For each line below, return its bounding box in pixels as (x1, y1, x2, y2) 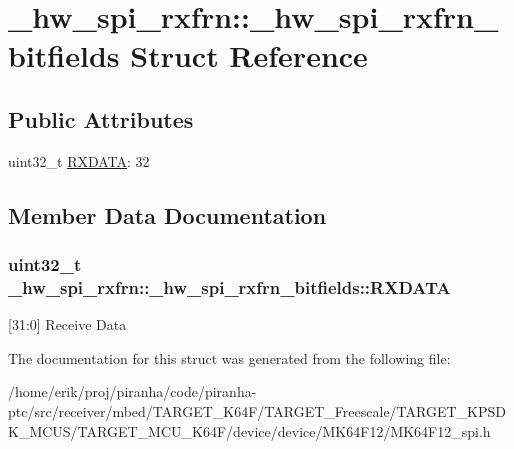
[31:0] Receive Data (8, 314, 127, 335)
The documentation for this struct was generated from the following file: (8, 347, 451, 368)
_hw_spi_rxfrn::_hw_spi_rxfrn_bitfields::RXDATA (8, 274, 451, 299)
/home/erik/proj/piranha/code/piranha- (8, 381, 257, 402)
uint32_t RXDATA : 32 (8, 150, 150, 171)
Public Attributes (8, 103, 194, 134)
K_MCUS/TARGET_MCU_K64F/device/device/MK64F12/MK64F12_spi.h (8, 420, 491, 441)
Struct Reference (130, 35, 368, 76)
